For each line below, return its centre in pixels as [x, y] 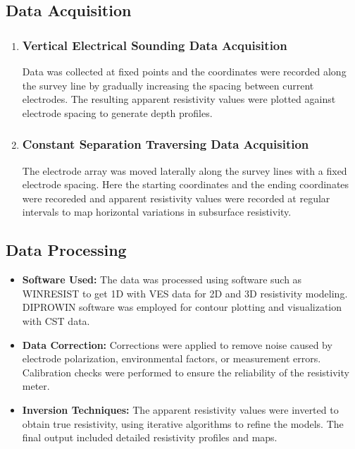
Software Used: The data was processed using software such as [162, 279]
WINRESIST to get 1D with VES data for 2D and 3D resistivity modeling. [185, 293]
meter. [36, 386]
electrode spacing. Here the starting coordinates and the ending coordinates [186, 184]
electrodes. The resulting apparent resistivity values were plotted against [179, 99]
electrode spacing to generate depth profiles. [117, 112]
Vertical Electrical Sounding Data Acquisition [155, 45]
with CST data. [56, 320]
